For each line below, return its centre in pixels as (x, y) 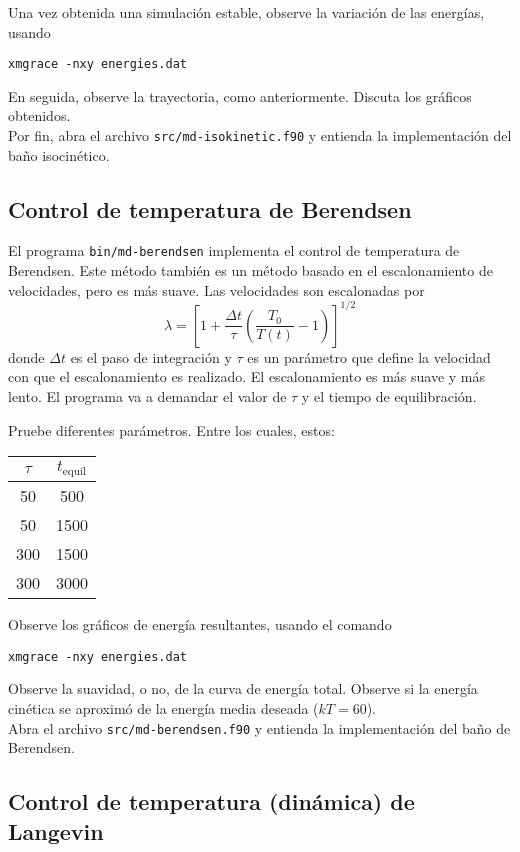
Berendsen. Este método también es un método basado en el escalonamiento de (250, 270)
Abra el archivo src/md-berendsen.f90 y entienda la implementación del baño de (259, 727)
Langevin (56, 830)
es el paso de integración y (151, 356)
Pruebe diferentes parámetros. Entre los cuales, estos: (171, 429)
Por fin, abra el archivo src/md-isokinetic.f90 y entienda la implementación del (260, 135)
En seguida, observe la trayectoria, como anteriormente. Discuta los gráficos (240, 95)
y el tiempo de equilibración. (389, 396)
